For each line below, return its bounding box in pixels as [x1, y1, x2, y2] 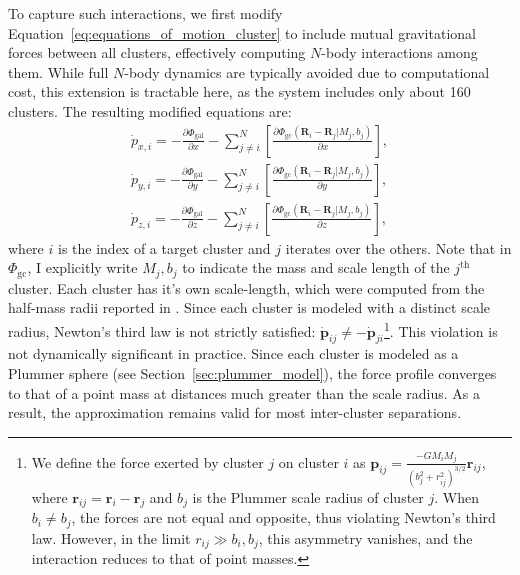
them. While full [8, 61, 109, 82]
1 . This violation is [384, 317, 498, 341]
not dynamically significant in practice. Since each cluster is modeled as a [8, 343, 459, 364]
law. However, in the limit [31, 527, 191, 548]
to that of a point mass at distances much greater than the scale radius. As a [8, 382, 480, 403]
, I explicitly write [27, 257, 138, 278]
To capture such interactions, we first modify [8, 3, 283, 23]
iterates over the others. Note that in [285, 237, 512, 258]
